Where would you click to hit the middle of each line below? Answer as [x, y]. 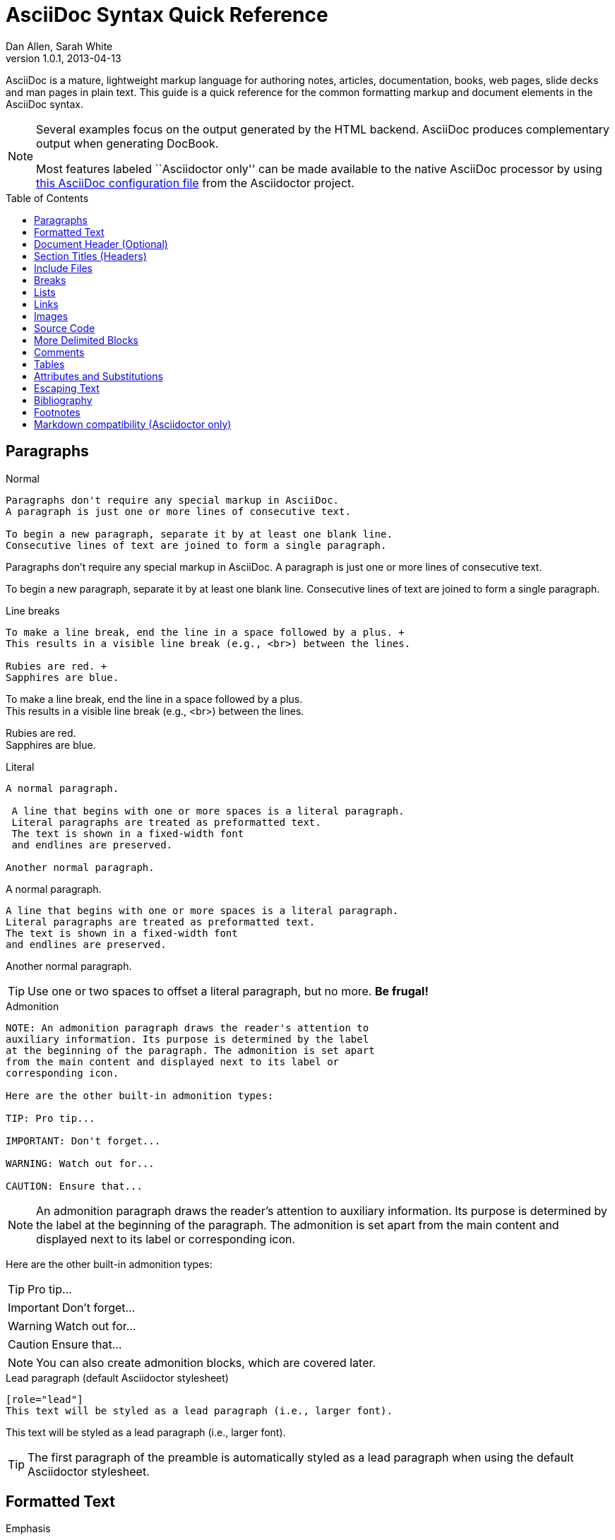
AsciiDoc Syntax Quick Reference [167, 15]
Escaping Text [67, 388]
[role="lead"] [44, 1399]
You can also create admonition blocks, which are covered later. [206, 1362]
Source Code [65, 328]
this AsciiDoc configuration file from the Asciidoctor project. [195, 183]
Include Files [63, 268]
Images [51, 316]
